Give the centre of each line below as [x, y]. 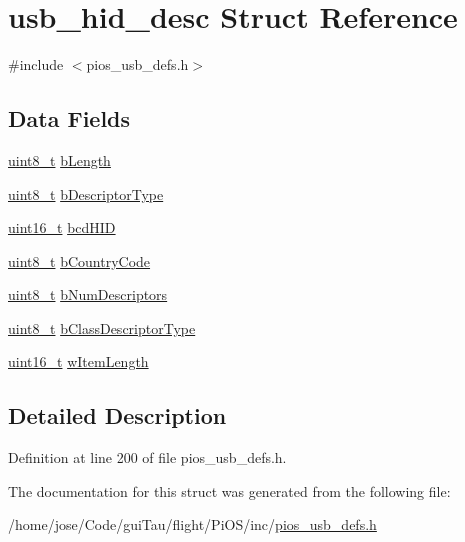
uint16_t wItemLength [78, 361]
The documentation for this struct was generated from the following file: [229, 490]
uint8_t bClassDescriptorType [102, 327]
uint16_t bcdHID [62, 227]
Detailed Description [117, 415]
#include [36, 64]
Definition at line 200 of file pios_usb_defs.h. [147, 457]
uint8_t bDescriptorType [86, 193]
